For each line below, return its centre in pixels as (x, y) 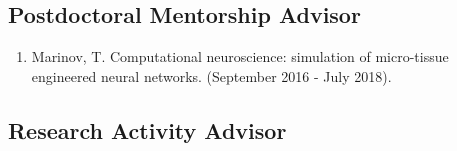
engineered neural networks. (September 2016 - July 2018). (211, 75)
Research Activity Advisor (147, 129)
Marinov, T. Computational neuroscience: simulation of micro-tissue (240, 56)
